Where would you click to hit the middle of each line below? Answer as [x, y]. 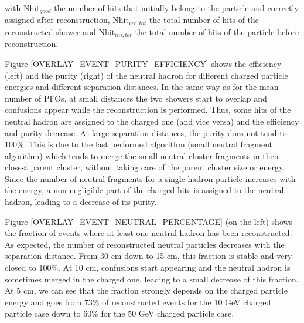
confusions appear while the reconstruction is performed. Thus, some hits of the [148, 110]
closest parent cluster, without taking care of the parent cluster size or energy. [145, 167]
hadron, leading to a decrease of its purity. [81, 202]
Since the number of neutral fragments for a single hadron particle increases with [150, 178]
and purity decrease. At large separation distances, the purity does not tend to [146, 132]
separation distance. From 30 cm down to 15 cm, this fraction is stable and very [148, 256]
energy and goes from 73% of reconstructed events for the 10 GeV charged [138, 302]
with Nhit [22, 8]
